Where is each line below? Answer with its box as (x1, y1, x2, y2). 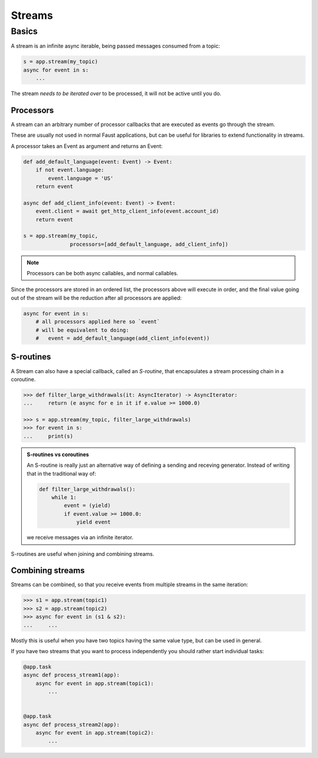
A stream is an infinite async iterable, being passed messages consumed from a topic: (11, 42, 220, 50)
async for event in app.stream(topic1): (35, 680, 154, 687)
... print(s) (23, 433, 74, 439)
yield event (76, 519, 111, 526)
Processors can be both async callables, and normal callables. (26, 270, 178, 277)
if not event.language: (35, 167, 104, 173)
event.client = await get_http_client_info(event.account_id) (35, 208, 219, 215)
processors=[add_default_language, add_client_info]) (69, 240, 228, 248)
